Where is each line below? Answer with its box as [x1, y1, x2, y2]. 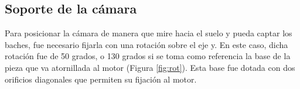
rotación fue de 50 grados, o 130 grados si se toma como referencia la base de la [5, 50, 291, 62]
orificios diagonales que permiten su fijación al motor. [5, 73, 197, 85]
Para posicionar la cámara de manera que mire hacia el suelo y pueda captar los [5, 27, 292, 39]
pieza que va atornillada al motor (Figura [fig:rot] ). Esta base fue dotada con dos [5, 61, 295, 73]
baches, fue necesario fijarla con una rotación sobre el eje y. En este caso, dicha [5, 38, 288, 50]
